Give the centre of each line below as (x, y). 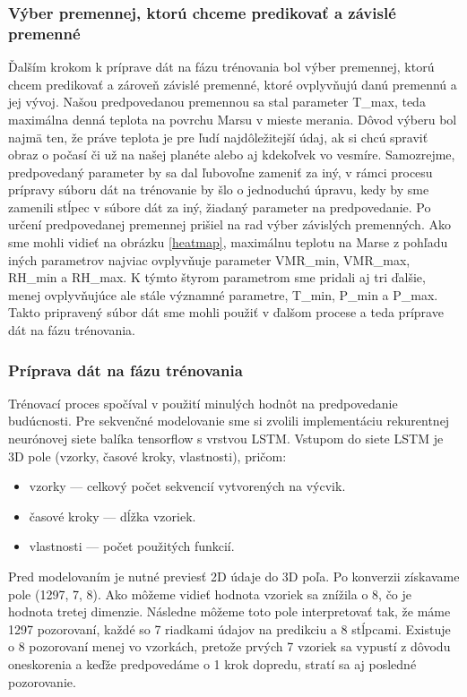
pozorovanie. (42, 681)
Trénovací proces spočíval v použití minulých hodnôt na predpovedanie (203, 403)
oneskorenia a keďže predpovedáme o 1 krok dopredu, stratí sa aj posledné (212, 663)
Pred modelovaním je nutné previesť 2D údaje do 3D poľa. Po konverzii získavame (234, 577)
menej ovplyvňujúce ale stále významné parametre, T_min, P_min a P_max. (223, 294)
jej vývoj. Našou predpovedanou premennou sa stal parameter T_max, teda (217, 102)
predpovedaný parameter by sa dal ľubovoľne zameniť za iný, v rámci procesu (221, 172)
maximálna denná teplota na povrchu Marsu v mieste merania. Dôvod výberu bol (233, 119)
